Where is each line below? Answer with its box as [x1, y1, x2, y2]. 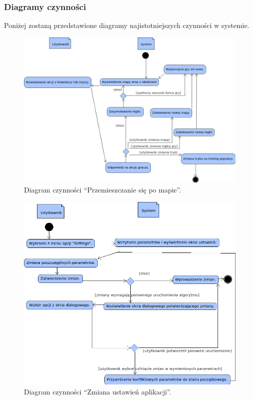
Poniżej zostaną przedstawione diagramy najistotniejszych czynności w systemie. [4, 20, 250, 30]
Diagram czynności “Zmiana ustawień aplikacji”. [24, 386, 172, 396]
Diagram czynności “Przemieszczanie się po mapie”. [24, 184, 181, 195]
